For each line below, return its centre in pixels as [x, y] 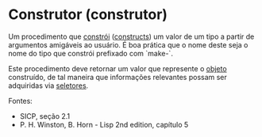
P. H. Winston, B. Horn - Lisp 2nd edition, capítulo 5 [104, 124]
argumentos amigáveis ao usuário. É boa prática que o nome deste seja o [128, 44]
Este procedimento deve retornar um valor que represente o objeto [118, 68]
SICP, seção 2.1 [45, 116]
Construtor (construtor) [88, 15]
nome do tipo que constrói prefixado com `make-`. [91, 53]
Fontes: [21, 101]
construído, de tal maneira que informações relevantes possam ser [118, 77]
